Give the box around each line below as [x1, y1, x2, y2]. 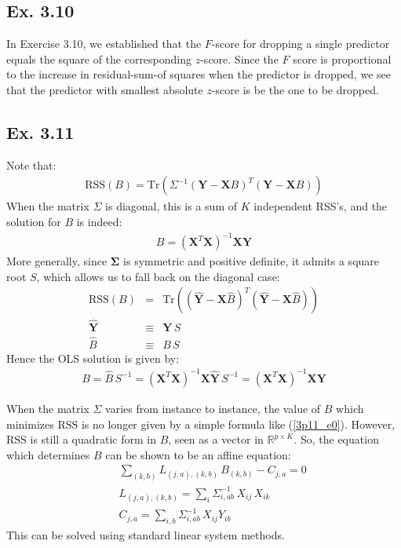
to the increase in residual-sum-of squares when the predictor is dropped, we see [6, 66, 391, 82]
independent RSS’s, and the [253, 198, 388, 214]
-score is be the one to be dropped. [211, 81, 379, 97]
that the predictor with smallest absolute [6, 81, 203, 97]
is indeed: [76, 214, 122, 229]
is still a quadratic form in [30, 431, 157, 448]
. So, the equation [293, 431, 379, 448]
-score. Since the [200, 50, 279, 67]
